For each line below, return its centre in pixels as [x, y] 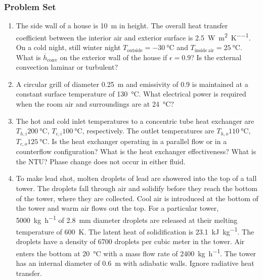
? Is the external [216, 57]
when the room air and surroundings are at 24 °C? [95, 104]
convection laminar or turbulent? [67, 67]
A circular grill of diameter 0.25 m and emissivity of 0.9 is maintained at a [132, 84]
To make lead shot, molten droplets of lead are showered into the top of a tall [136, 178]
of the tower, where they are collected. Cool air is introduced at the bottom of [137, 198]
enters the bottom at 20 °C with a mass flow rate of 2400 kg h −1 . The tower [136, 252]
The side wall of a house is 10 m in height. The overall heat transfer [122, 26]
